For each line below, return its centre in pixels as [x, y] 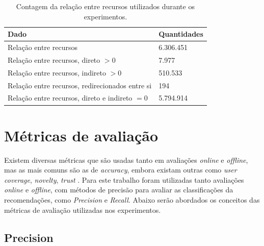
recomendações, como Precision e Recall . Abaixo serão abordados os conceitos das [132, 200]
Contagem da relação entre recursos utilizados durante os [105, 6]
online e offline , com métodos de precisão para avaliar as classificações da [119, 190]
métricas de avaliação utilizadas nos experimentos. [83, 210]
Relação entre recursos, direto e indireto [70, 98]
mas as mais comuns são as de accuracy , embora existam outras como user [121, 170]
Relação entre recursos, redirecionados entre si [80, 85]
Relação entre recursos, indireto [57, 72]
